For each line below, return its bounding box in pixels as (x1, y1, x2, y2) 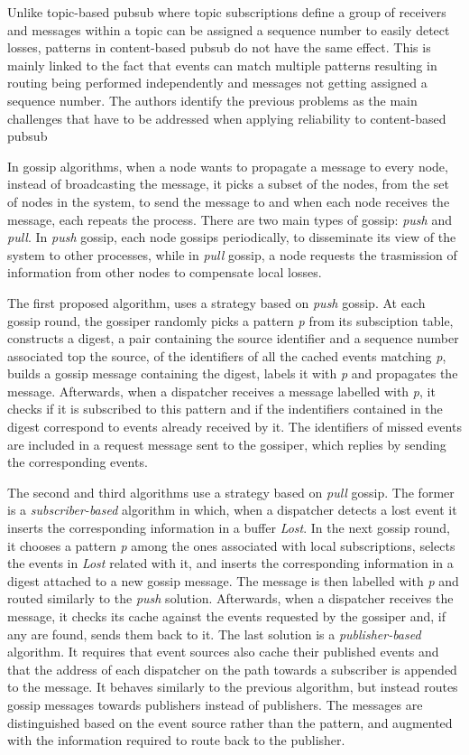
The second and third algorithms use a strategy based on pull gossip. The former (7, 482, 455, 501)
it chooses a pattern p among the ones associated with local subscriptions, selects (7, 536, 455, 555)
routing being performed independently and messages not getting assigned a (7, 73, 428, 92)
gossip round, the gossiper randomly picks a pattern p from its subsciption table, (7, 311, 454, 330)
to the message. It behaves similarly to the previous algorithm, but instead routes (7, 677, 458, 696)
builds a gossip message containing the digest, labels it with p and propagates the (7, 364, 458, 383)
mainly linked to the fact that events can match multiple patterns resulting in (7, 55, 437, 74)
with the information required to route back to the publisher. (7, 731, 345, 750)
